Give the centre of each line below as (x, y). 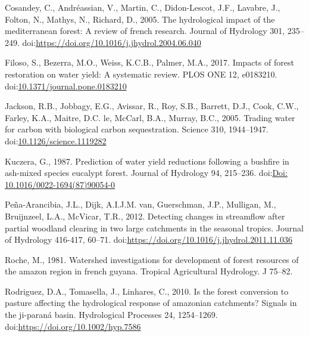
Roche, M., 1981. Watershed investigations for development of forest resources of (152, 259)
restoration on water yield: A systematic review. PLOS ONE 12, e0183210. (141, 74)
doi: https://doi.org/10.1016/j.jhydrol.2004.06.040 (112, 42)
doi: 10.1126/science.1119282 (56, 140)
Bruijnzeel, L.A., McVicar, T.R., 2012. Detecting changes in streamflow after (145, 216)
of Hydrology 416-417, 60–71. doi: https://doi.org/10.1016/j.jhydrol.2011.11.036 (149, 239)
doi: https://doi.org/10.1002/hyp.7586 (73, 326)
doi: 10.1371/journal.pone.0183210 (66, 86)
